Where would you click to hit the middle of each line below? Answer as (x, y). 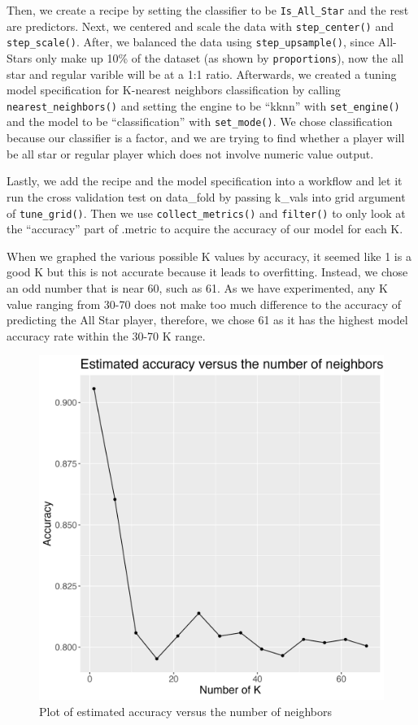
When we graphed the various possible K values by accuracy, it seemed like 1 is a (209, 256)
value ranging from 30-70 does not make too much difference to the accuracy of (204, 304)
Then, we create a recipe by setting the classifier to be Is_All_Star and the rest (208, 10)
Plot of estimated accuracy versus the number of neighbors (185, 711)
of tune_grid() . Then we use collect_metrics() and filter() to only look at (206, 213)
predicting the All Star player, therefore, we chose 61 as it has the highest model (207, 320)
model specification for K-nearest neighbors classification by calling (174, 90)
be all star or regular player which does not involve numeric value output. (190, 153)
